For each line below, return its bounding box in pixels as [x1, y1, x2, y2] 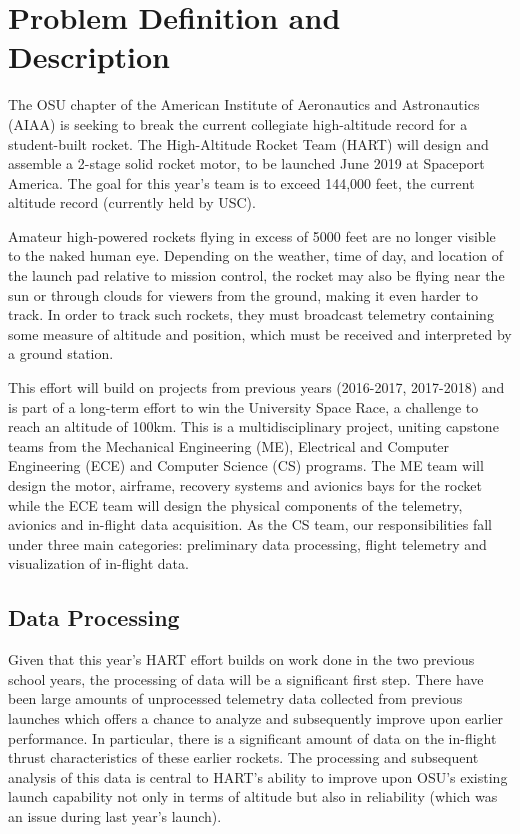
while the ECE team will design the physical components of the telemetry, [8, 494, 463, 515]
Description [8, 36, 171, 77]
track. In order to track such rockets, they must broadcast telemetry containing [8, 304, 494, 325]
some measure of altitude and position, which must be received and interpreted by [8, 323, 512, 344]
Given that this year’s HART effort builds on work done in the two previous [8, 649, 475, 670]
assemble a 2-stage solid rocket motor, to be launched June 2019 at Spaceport [8, 153, 485, 174]
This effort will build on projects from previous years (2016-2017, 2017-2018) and [8, 377, 505, 398]
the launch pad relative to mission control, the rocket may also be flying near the [8, 265, 505, 286]
